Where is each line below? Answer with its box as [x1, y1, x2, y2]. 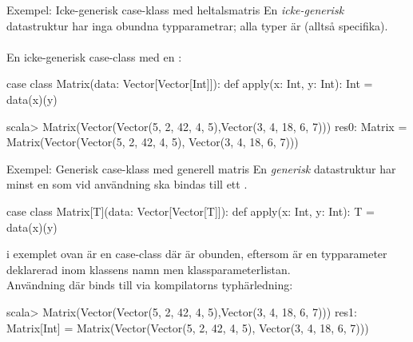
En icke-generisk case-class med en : [6, 48, 182, 65]
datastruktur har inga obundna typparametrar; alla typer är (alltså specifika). [6, 17, 388, 34]
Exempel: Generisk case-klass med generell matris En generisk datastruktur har [6, 160, 396, 177]
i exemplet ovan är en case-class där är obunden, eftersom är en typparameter [6, 245, 387, 262]
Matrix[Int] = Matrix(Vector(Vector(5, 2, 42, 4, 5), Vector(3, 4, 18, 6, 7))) [6, 319, 369, 336]
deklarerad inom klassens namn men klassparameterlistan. [6, 260, 291, 277]
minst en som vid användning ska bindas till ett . [6, 176, 248, 193]
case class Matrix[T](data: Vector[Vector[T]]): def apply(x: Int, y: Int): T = [6, 202, 375, 219]
